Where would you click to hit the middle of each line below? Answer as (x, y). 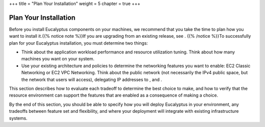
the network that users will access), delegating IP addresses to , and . (92, 79)
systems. (18, 118)
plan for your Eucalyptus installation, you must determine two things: (79, 43)
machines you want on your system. (58, 59)
